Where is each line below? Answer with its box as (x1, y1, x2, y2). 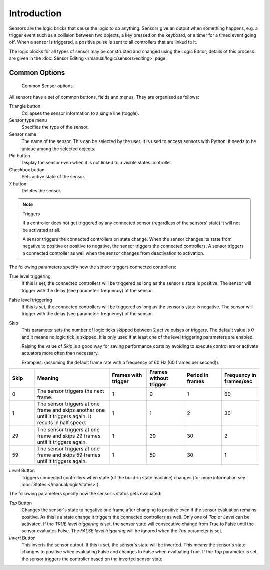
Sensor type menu (9, 117, 47, 123)
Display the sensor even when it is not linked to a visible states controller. (21, 160, 172, 166)
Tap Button (9, 500, 32, 506)
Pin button (9, 153, 31, 159)
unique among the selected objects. (21, 146, 96, 152)
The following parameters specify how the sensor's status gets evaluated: (9, 491, 162, 497)
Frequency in (224, 372, 256, 379)
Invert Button (9, 535, 36, 541)
